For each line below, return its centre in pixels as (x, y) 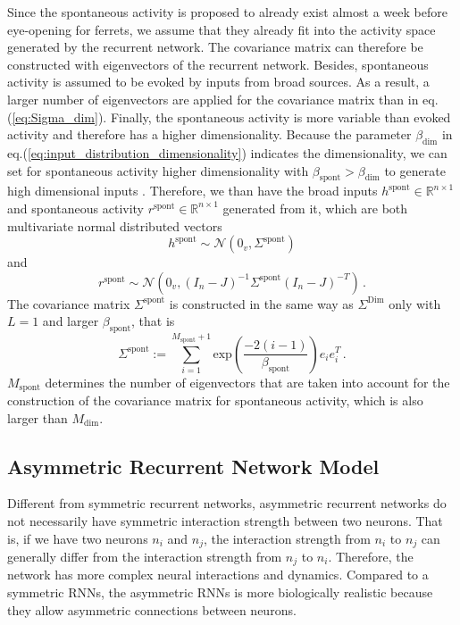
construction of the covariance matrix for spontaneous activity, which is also (215, 400)
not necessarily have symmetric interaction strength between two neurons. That (225, 520)
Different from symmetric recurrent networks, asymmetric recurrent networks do (227, 503)
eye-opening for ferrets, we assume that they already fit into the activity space (222, 29)
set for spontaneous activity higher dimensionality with (158, 170)
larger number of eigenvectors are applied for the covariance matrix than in (213, 99)
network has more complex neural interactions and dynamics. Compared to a (218, 575)
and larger (71, 321)
